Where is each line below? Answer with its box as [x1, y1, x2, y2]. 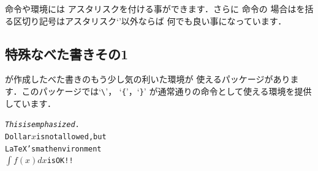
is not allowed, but [36, 132, 107, 141]
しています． [5, 96, 56, 109]
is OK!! [47, 156, 74, 166]
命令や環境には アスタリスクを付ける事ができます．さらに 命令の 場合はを [5, 2, 305, 15]
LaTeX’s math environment [5, 144, 102, 153]
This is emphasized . [5, 120, 80, 129]
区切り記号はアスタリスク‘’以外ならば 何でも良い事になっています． [13, 14, 287, 27]
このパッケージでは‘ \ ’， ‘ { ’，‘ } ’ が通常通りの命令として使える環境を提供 [21, 84, 312, 97]
